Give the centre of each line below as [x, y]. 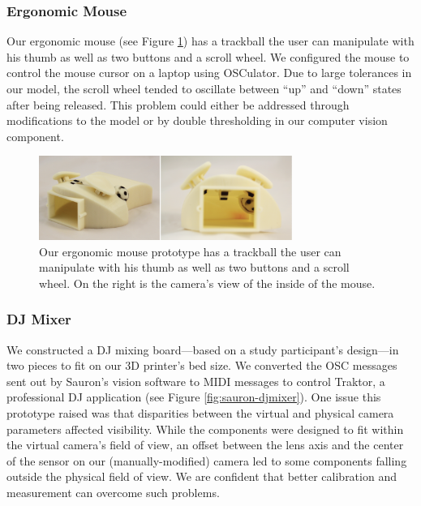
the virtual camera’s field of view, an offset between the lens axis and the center [205, 445]
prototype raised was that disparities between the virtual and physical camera [200, 412]
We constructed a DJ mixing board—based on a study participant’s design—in [203, 349]
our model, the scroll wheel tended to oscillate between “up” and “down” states [204, 88]
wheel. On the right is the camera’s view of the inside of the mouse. [207, 283]
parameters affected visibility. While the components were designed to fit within [205, 429]
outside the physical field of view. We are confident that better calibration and [202, 476]
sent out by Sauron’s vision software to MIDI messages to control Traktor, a [196, 381]
